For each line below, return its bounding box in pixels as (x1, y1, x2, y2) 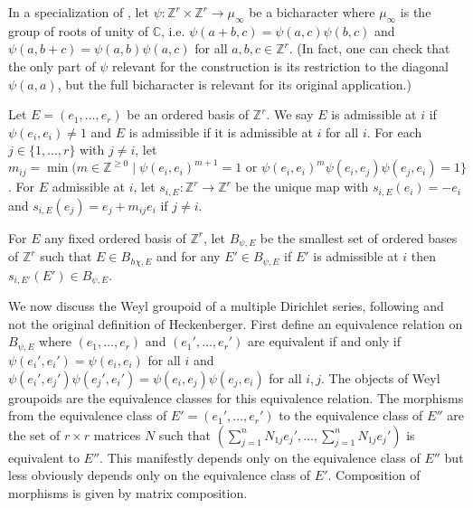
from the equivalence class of (8, 406, 167, 425)
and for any (156, 247, 221, 266)
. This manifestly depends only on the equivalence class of (99, 447, 421, 466)
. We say (266, 105, 314, 124)
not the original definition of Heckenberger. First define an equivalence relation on (8, 314, 463, 333)
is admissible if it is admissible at (128, 122, 313, 141)
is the (400, 3, 431, 21)
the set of (8, 425, 61, 444)
